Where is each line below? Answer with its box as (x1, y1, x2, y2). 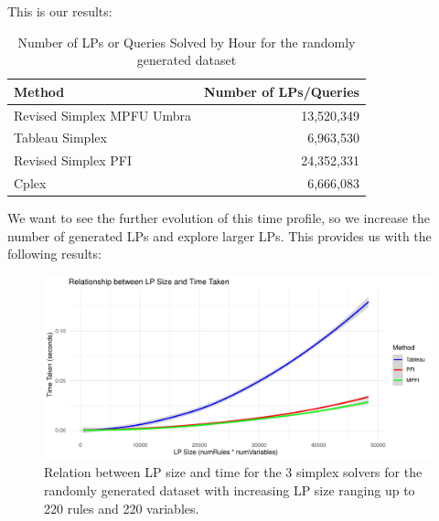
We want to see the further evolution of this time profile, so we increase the (7, 208, 431, 228)
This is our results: (7, 2, 112, 20)
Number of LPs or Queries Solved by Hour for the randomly (17, 32, 356, 51)
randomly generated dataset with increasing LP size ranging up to (44, 481, 415, 500)
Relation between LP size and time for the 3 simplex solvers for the (44, 463, 423, 482)
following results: (7, 244, 102, 263)
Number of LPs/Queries (203, 81, 359, 101)
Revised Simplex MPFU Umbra (14, 105, 191, 124)
